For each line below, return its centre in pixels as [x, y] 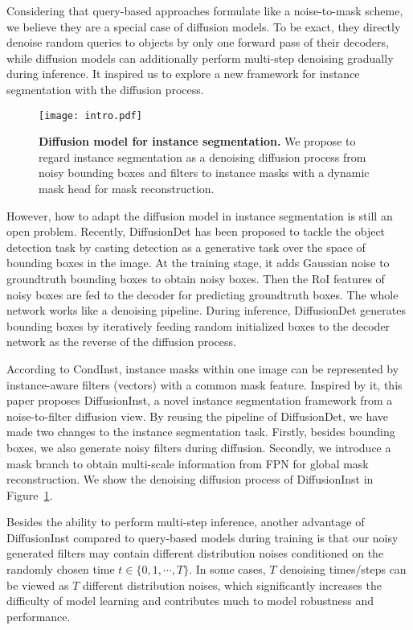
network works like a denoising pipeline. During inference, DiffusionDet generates [206, 310]
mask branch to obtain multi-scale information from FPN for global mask [188, 463]
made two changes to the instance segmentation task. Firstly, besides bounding [201, 432]
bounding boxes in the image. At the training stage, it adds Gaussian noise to [198, 263]
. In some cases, [227, 569]
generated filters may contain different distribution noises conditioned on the [195, 553]
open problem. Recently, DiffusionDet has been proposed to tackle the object [196, 231]
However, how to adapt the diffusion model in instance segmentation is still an [200, 215]
